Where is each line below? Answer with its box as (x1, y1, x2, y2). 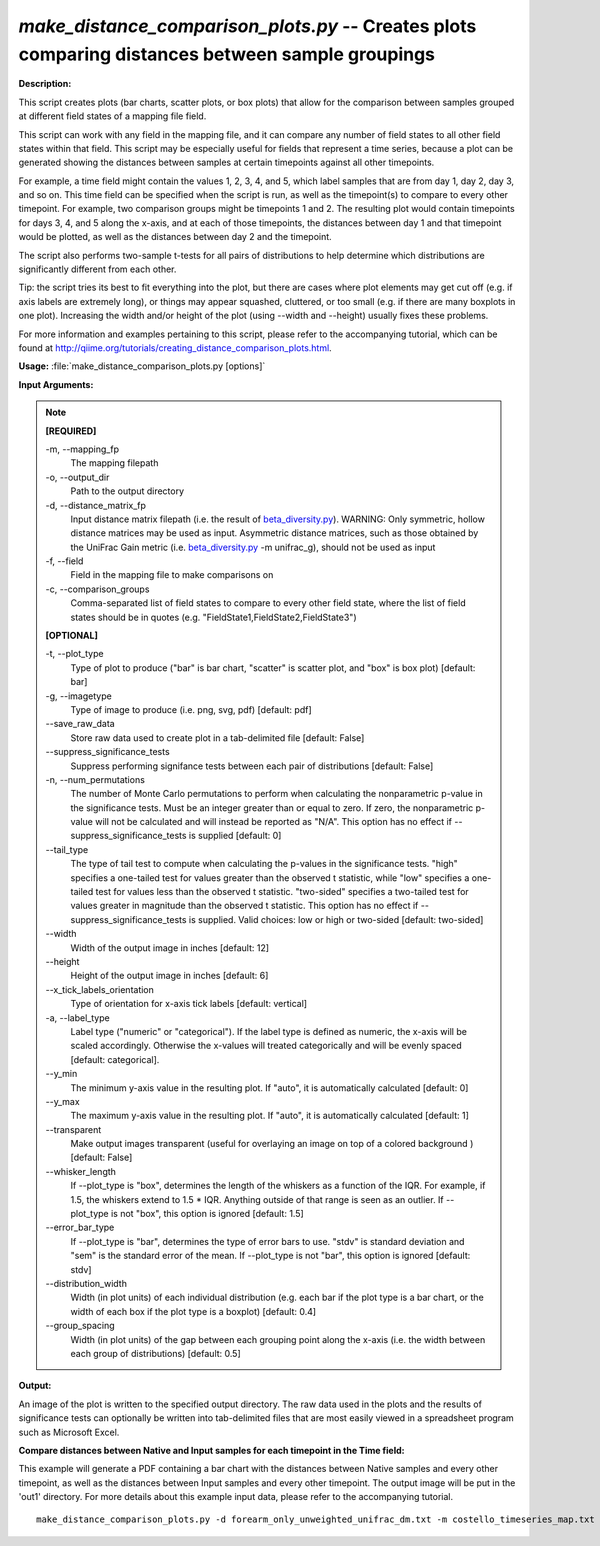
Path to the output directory (70, 485, 185, 497)
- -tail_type (45, 843, 89, 855)
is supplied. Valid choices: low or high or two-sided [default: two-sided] (188, 913, 484, 925)
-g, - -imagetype (45, 690, 112, 702)
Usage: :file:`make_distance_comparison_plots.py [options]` (18, 360, 266, 372)
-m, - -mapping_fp (45, 443, 120, 455)
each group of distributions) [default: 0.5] (70, 1347, 242, 1359)
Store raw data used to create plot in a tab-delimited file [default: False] (70, 731, 365, 744)
